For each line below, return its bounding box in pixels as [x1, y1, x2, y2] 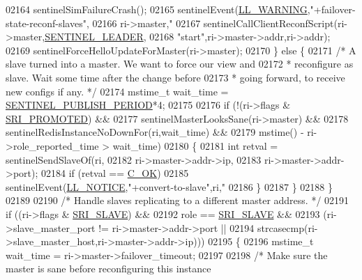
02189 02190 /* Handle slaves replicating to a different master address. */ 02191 [6, 193, 349, 208]
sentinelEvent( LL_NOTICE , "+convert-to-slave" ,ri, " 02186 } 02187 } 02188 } [6, 179, 333, 194]
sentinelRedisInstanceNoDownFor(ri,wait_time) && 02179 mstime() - [6, 125, 304, 139]
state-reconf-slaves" [6, 15, 86, 30]
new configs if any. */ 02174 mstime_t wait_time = [6, 84, 229, 98]
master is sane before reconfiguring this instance [6, 261, 211, 276]
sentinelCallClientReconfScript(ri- [203, 15, 347, 30]
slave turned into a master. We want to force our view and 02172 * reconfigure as [6, 56, 354, 71]
